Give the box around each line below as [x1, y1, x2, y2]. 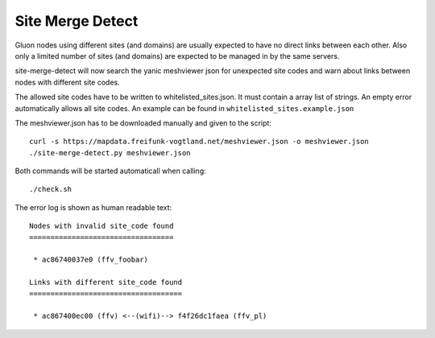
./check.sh [29, 185, 72, 194]
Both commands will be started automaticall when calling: [14, 166, 206, 176]
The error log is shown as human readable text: [14, 202, 172, 212]
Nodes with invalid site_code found [29, 221, 174, 231]
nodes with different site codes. [14, 77, 120, 87]
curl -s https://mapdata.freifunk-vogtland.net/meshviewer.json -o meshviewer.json [29, 137, 370, 146]
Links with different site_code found [29, 278, 183, 287]
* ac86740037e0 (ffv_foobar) [33, 255, 149, 265]
